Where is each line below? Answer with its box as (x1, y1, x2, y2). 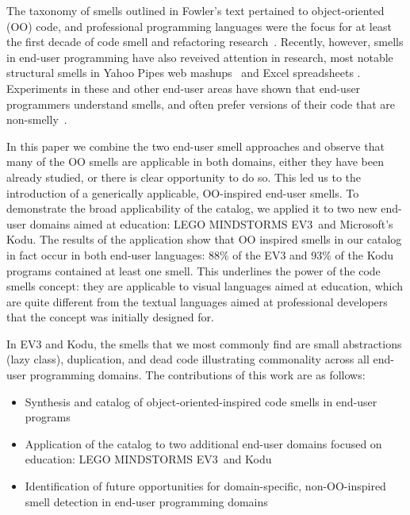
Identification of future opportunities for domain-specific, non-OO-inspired (25, 478, 386, 494)
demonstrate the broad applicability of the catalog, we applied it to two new (6, 200, 377, 217)
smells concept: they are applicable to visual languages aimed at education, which (6, 278, 404, 294)
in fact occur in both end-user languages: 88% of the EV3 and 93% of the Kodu (6, 246, 394, 263)
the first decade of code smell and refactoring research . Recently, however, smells (6, 33, 404, 50)
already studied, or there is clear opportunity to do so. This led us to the (6, 168, 362, 185)
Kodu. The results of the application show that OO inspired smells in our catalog (6, 231, 402, 248)
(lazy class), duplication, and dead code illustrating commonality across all (6, 351, 370, 367)
